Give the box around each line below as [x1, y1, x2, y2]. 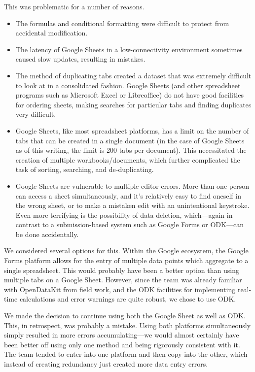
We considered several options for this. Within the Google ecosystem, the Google [4, 245, 249, 256]
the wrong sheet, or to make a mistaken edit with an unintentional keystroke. [15, 200, 250, 210]
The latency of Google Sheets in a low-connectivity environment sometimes [15, 44, 243, 54]
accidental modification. [15, 28, 88, 38]
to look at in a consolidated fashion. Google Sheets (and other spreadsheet [15, 80, 241, 90]
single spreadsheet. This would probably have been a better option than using [4, 265, 239, 275]
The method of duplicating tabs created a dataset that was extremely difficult [15, 70, 252, 80]
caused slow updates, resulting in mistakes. [15, 54, 146, 64]
